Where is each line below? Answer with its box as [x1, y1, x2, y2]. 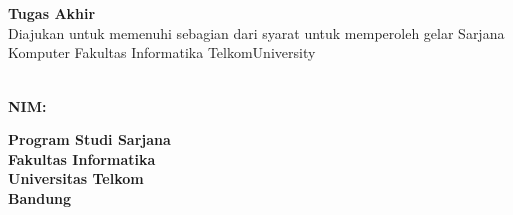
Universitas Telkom [8, 168, 144, 189]
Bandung [8, 187, 72, 208]
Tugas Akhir [8, 3, 96, 24]
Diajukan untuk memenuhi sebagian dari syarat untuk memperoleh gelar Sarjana [8, 22, 505, 43]
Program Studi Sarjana [8, 129, 171, 150]
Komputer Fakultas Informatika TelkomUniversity [8, 42, 316, 63]
